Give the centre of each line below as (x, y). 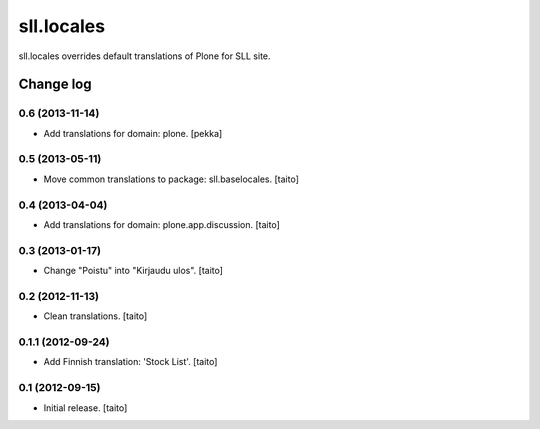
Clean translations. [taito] (95, 316)
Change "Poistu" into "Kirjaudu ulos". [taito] (133, 271)
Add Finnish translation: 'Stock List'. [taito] (130, 362)
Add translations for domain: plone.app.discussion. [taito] (161, 224)
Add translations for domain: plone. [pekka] (133, 133)
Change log (55, 84)
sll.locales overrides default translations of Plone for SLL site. (144, 56)
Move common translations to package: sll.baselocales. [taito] (171, 179)
